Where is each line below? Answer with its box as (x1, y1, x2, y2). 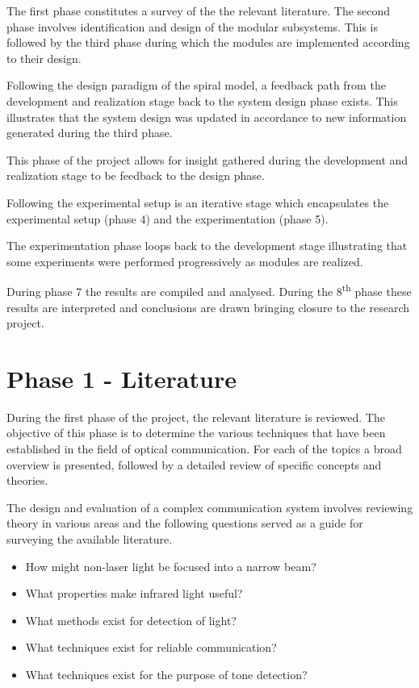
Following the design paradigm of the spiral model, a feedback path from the (6, 77, 386, 94)
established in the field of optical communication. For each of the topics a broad (6, 440, 402, 457)
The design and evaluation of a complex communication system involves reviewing (6, 498, 413, 515)
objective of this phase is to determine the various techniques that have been (6, 424, 386, 441)
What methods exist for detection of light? (25, 611, 237, 628)
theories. (6, 472, 48, 489)
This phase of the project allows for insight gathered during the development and (6, 151, 409, 168)
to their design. (6, 49, 82, 66)
